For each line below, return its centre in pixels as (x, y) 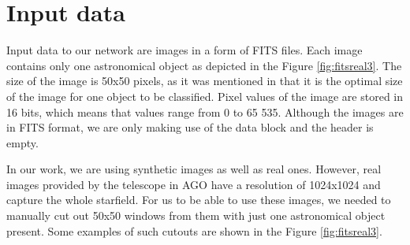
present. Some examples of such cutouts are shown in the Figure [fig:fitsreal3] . (194, 230)
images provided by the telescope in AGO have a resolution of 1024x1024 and (194, 184)
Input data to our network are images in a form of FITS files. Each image (184, 50)
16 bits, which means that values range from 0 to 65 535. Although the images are (205, 111)
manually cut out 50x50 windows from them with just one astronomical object (196, 215)
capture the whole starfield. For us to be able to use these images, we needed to (199, 200)
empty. (22, 142)
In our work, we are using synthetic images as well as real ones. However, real (194, 169)
